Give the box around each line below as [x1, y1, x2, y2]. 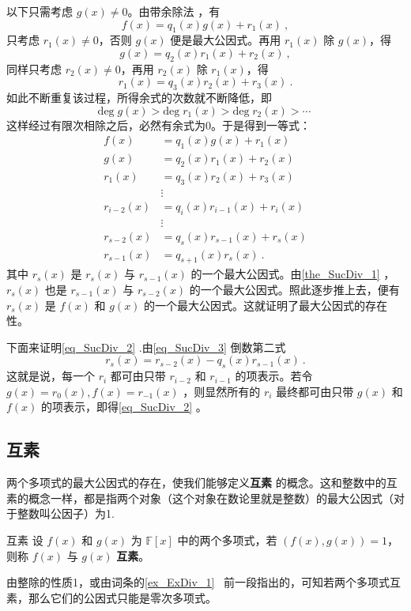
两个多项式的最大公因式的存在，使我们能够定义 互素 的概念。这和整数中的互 [6, 474, 398, 491]
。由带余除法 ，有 [127, 3, 221, 19]
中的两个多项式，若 [177, 531, 277, 548]
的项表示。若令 [235, 368, 313, 384]
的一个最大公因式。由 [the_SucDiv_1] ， [190, 266, 395, 282]
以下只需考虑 [6, 3, 73, 19]
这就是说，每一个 [6, 368, 95, 384]
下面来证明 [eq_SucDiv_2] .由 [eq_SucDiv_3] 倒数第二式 [6, 338, 286, 355]
